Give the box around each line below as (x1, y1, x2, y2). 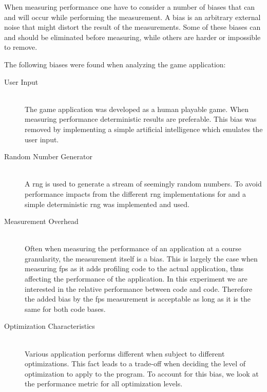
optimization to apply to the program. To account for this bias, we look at (25, 368, 259, 379)
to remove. (4, 42, 37, 52)
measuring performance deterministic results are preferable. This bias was (25, 114, 257, 124)
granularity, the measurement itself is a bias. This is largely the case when (25, 253, 258, 264)
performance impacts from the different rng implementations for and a (25, 188, 246, 199)
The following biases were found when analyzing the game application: (4, 59, 226, 69)
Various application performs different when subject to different (25, 348, 225, 359)
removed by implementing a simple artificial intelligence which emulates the (25, 123, 263, 134)
